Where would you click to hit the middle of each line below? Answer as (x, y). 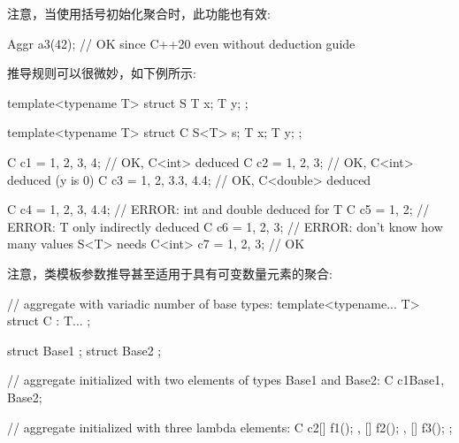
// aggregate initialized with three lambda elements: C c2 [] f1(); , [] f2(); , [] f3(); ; (230, 427)
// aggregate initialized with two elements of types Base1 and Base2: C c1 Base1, (226, 380)
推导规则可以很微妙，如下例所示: (102, 73)
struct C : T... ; (49, 321)
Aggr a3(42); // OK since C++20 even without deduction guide (181, 43)
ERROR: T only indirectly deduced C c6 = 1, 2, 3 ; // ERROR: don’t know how (225, 226)
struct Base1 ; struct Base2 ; (84, 350)
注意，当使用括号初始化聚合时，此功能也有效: (139, 13)
